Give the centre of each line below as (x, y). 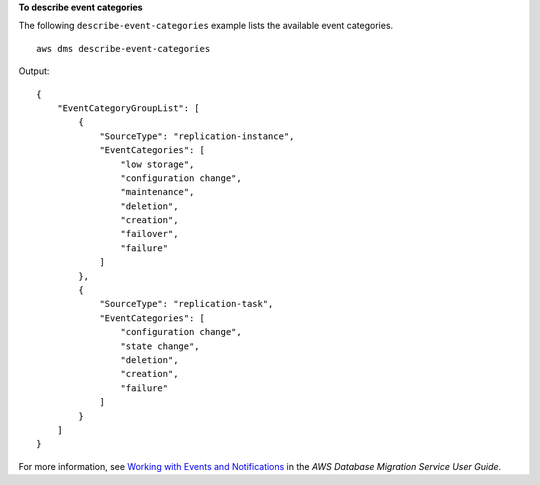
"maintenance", (157, 192)
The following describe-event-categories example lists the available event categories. (206, 26)
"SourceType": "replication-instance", (197, 136)
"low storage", (157, 164)
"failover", (149, 234)
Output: (34, 71)
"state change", (160, 346)
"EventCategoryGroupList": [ (128, 108)
